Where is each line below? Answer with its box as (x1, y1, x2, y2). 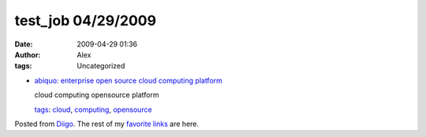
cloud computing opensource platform (34, 91, 159, 100)
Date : (14, 39, 33, 49)
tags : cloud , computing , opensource (34, 105, 153, 114)
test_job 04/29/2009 (14, 12, 157, 29)
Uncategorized (77, 61, 125, 71)
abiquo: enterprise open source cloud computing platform (34, 76, 222, 85)
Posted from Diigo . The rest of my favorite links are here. (14, 119, 200, 128)
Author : (14, 50, 41, 59)
